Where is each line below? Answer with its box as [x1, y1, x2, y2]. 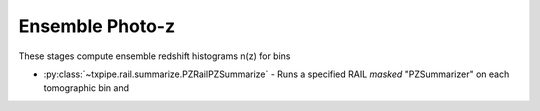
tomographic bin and [43, 82, 130, 94]
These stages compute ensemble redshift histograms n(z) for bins [18, 50, 291, 62]
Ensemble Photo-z [18, 15, 175, 37]
